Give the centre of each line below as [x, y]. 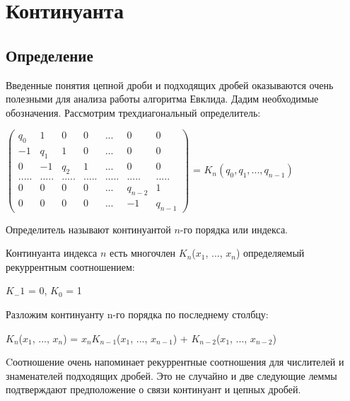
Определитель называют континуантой [88, 229]
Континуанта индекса [52, 253]
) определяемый [270, 253]
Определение [49, 55]
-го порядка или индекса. [234, 229]
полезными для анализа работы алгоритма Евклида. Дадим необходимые [162, 99]
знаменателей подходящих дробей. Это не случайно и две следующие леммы [171, 375]
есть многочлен [143, 253]
